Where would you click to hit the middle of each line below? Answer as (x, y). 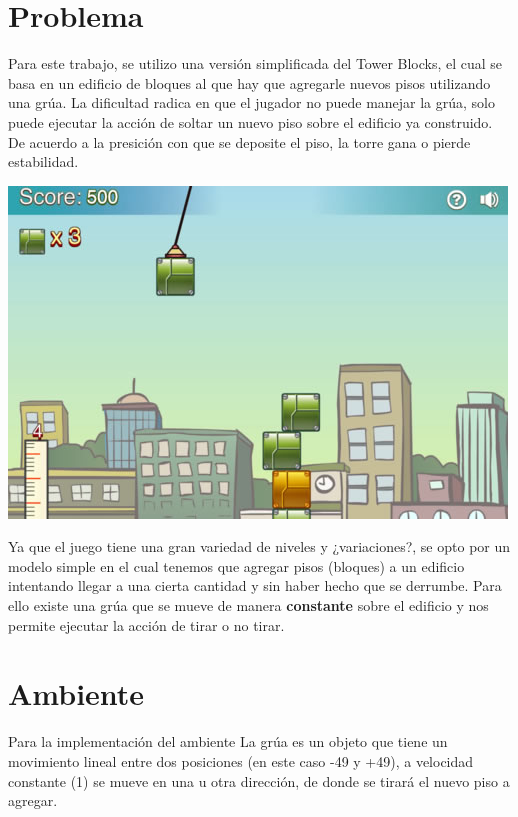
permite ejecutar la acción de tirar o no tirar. (146, 624)
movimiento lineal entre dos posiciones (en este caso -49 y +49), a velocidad (241, 760)
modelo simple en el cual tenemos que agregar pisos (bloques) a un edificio (236, 565)
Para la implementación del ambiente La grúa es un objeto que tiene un (228, 741)
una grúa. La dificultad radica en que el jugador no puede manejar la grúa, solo (252, 102)
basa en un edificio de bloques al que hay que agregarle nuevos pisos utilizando (249, 82)
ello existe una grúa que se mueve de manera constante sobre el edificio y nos (248, 605)
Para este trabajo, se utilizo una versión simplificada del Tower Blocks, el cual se (255, 63)
